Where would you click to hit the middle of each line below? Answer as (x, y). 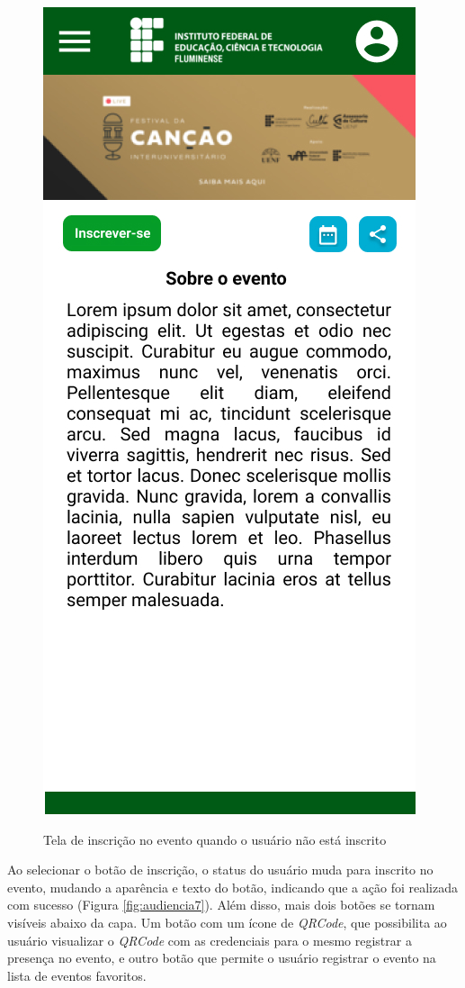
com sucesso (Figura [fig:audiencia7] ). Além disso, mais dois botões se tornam (221, 905)
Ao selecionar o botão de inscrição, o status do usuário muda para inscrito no (220, 870)
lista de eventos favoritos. (77, 975)
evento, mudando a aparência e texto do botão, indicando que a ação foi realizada (232, 887)
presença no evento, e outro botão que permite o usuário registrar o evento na (222, 958)
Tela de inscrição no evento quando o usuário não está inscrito (215, 839)
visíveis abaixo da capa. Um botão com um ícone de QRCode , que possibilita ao (227, 922)
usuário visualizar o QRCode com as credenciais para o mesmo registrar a (210, 940)
